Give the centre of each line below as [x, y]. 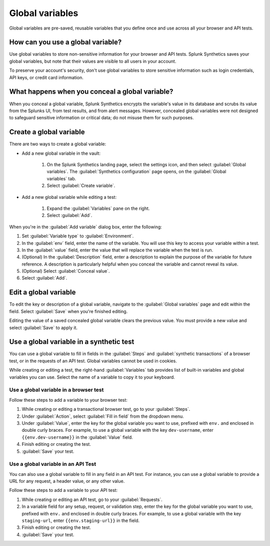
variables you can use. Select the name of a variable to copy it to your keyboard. [92, 377]
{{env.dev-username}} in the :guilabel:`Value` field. [77, 437]
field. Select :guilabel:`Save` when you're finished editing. [68, 311]
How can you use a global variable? [65, 42]
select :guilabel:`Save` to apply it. [43, 328]
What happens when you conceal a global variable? [91, 92]
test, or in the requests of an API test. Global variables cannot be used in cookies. [93, 361]
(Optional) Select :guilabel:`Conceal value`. [66, 271]
